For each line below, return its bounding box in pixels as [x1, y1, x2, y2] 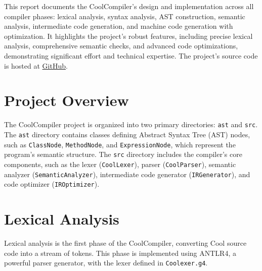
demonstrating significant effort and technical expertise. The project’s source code [4, 50, 258, 61]
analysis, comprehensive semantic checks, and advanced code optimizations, [4, 40, 238, 51]
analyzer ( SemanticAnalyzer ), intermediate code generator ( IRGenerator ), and [4, 169, 250, 179]
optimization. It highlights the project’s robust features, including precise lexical [4, 30, 253, 41]
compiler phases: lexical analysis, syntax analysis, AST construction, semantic [4, 11, 245, 21]
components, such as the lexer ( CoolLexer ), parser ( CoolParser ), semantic [4, 158, 236, 169]
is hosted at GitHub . [4, 60, 68, 71]
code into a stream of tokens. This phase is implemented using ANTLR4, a [4, 247, 236, 258]
